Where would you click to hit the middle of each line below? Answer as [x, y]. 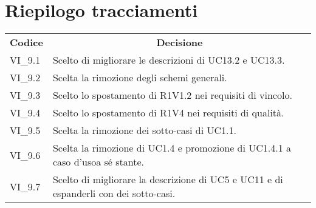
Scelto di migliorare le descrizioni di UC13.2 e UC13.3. [169, 60]
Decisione [180, 42]
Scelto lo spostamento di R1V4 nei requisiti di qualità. [168, 113]
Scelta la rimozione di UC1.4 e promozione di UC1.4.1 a [172, 148]
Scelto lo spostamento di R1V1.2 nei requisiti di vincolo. [172, 95]
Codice [26, 42]
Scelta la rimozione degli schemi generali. [140, 78]
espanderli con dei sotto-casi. [114, 193]
